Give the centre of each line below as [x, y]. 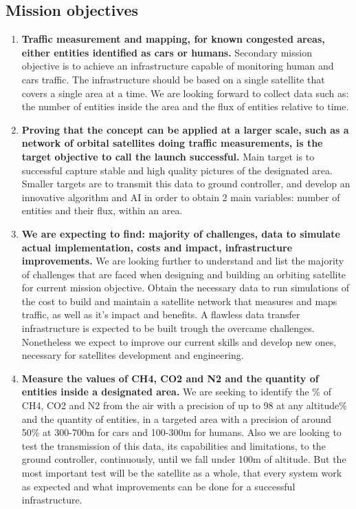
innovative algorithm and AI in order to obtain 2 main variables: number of [181, 197]
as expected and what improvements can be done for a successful [158, 486]
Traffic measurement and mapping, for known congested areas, [173, 39]
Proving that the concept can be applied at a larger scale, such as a [185, 129]
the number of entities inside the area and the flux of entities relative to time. [185, 106]
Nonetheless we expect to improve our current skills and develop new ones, [179, 341]
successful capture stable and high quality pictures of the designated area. [177, 170]
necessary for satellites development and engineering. [133, 355]
